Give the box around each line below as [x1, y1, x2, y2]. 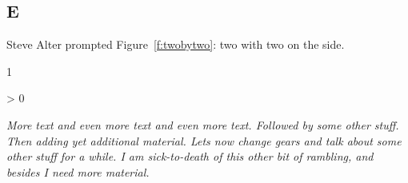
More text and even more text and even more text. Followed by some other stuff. [6, 116, 399, 133]
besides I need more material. [6, 163, 150, 180]
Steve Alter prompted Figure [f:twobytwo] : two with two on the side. [6, 36, 345, 53]
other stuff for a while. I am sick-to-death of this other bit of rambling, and [6, 148, 374, 165]
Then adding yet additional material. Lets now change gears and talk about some [6, 132, 402, 149]
